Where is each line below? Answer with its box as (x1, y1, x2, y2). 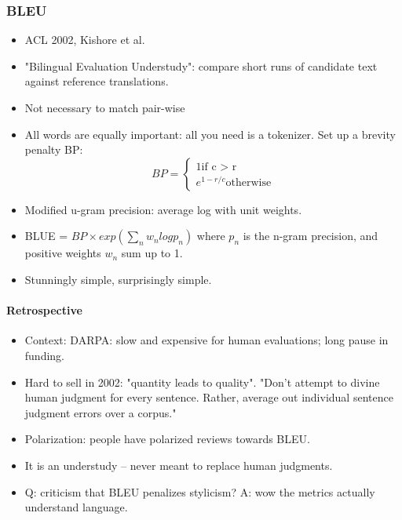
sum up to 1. (121, 245, 183, 261)
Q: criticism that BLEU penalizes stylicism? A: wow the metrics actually (24, 483, 375, 500)
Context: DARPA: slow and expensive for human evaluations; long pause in (24, 332, 389, 348)
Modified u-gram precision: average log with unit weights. (24, 201, 302, 217)
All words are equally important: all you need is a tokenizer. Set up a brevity (24, 125, 396, 142)
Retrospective (6, 302, 82, 318)
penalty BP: (24, 141, 83, 158)
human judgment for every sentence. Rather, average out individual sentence (24, 389, 393, 405)
